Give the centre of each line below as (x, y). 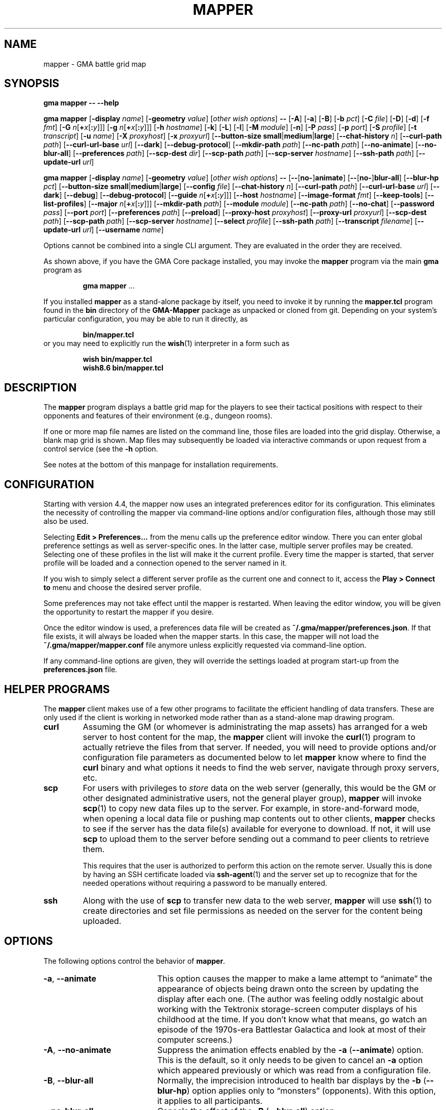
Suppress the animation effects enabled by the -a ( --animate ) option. (290, 1050)
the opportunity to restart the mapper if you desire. (129, 612)
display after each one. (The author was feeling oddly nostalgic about (290, 999)
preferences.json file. (80, 670)
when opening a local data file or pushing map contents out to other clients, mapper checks (259, 818)
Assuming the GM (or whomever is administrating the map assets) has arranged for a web (255, 726)
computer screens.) (195, 1039)
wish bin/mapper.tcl (117, 359)
